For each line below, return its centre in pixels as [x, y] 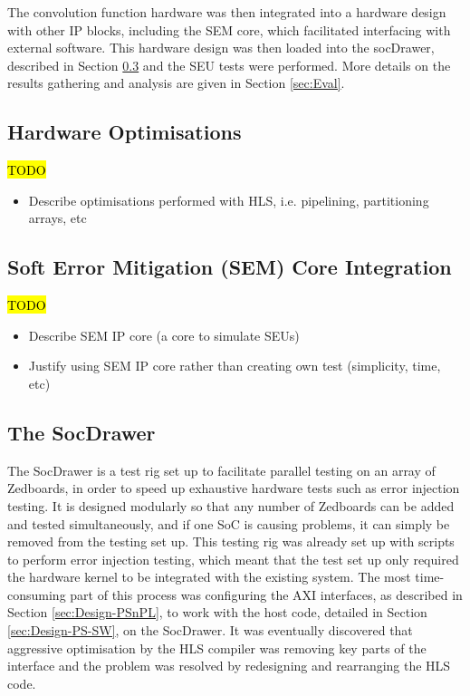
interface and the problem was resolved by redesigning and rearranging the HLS [229, 666]
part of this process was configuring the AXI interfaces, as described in [266, 594]
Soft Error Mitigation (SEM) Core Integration [230, 267]
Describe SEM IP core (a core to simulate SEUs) [164, 335]
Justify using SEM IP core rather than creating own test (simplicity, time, [235, 366]
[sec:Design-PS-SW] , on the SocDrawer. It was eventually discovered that [210, 630]
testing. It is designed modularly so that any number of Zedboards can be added [231, 505]
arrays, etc [58, 218]
